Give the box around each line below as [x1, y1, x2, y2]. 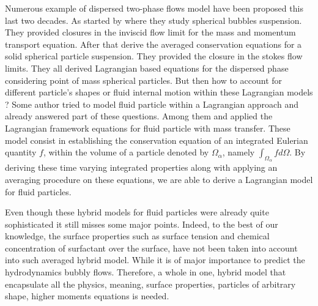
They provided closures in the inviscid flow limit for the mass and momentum [5, 26, 296, 39]
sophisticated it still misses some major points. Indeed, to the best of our [5, 217, 278, 230]
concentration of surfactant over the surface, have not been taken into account [5, 241, 298, 254]
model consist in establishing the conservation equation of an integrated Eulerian [5, 133, 308, 146]
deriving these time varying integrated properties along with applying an [5, 161, 278, 174]
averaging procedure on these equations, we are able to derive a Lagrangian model [5, 173, 313, 185]
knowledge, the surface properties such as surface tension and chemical [5, 229, 270, 242]
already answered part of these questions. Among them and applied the [5, 110, 273, 122]
